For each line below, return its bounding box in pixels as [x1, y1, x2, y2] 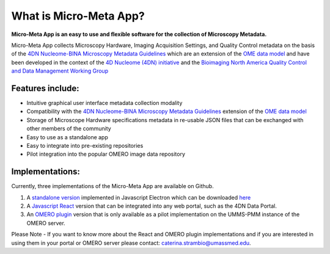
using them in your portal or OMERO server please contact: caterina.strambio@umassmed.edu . [11, 239, 251, 247]
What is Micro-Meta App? [11, 9, 145, 23]
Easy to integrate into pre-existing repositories [26, 142, 144, 149]
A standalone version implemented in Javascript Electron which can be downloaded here [26, 194, 251, 201]
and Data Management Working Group [11, 67, 109, 74]
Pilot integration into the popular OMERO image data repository [26, 150, 186, 158]
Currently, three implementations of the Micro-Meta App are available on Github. [11, 183, 214, 190]
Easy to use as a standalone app [26, 133, 108, 140]
